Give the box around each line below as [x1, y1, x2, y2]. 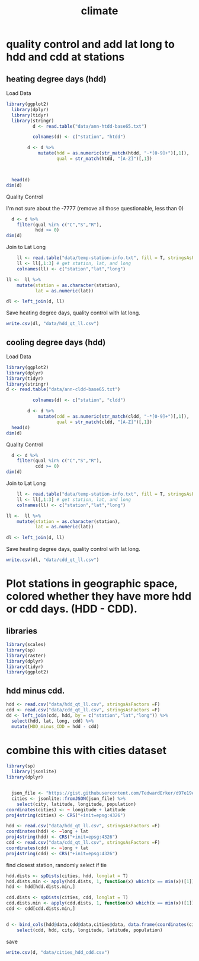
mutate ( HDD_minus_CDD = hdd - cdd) [11, 723, 99, 729]
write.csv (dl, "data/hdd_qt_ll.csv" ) [6, 321, 99, 327]
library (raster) [6, 653, 46, 658]
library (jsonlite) [11, 768, 57, 775]
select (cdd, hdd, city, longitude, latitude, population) [17, 927, 163, 933]
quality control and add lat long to [6, 37, 175, 51]
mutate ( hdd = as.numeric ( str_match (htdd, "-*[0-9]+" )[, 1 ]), [37, 150, 190, 156]
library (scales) [6, 642, 46, 648]
